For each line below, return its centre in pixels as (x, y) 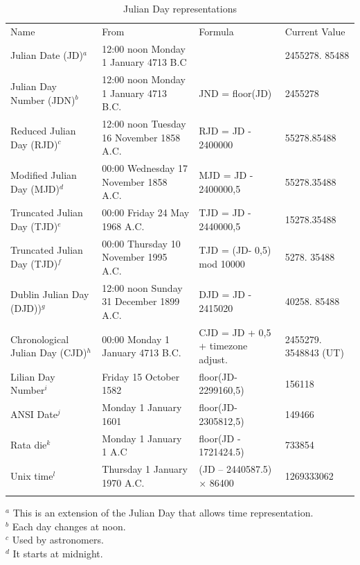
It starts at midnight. (58, 553)
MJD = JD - (226, 174)
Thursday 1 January (145, 469)
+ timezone (223, 346)
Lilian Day (33, 376)
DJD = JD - (225, 294)
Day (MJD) (35, 188)
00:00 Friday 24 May (146, 212)
